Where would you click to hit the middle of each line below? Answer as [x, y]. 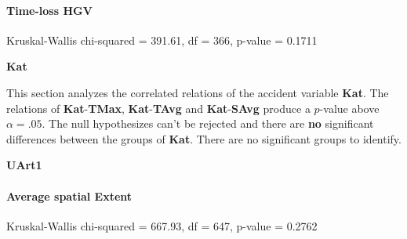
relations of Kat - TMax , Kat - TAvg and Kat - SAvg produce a [158, 108]
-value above [349, 108]
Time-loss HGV [49, 10]
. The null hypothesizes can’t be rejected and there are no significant [208, 123]
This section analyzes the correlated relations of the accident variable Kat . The [198, 92]
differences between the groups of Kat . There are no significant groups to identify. [204, 138]
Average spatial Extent [69, 196]
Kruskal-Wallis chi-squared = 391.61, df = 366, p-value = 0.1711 [162, 40]
